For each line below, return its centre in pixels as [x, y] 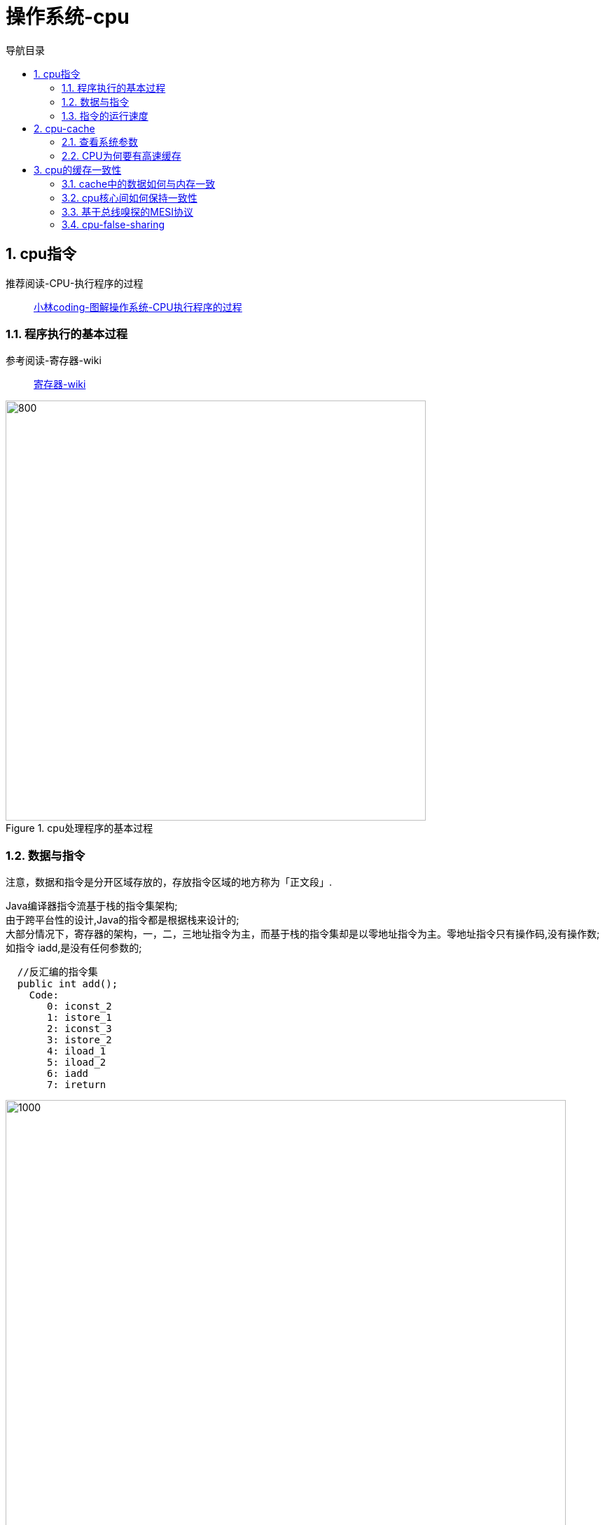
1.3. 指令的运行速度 [105, 116]
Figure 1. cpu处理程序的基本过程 [79, 828]
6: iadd [68, 1074]
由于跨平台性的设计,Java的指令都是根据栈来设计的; [123, 920]
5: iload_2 [77, 1063]
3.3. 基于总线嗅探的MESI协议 [128, 211]
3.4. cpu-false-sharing [113, 224]
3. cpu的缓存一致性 [78, 169]
